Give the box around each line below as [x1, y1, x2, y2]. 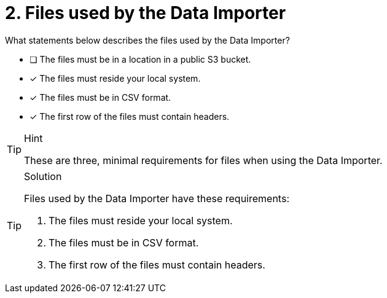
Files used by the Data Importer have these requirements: [24, 192, 289, 205]
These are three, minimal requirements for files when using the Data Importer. [24, 154, 383, 167]
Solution [24, 170, 62, 182]
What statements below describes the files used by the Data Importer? [5, 34, 290, 45]
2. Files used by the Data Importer [5, 2, 286, 23]
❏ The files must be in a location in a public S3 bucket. [29, 53, 251, 65]
